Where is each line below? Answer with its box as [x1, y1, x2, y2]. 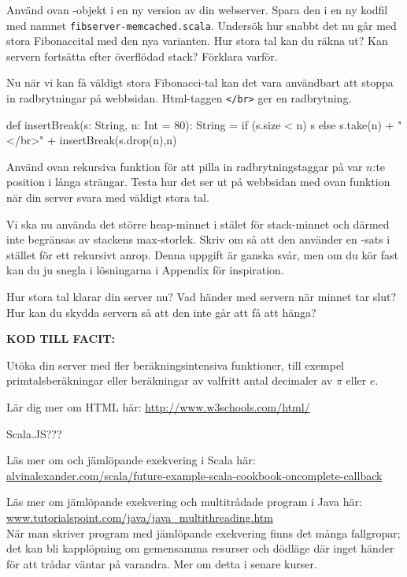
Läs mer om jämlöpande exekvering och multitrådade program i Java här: [6, 493, 362, 510]
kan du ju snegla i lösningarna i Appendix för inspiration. [6, 262, 284, 278]
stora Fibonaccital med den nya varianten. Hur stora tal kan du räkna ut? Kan [6, 32, 388, 49]
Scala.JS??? [6, 425, 62, 441]
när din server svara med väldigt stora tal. [6, 189, 209, 206]
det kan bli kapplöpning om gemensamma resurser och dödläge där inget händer [6, 540, 394, 557]
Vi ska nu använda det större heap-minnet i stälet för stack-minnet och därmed [6, 215, 390, 232]
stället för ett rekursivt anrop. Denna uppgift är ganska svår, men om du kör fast [6, 246, 398, 262]
